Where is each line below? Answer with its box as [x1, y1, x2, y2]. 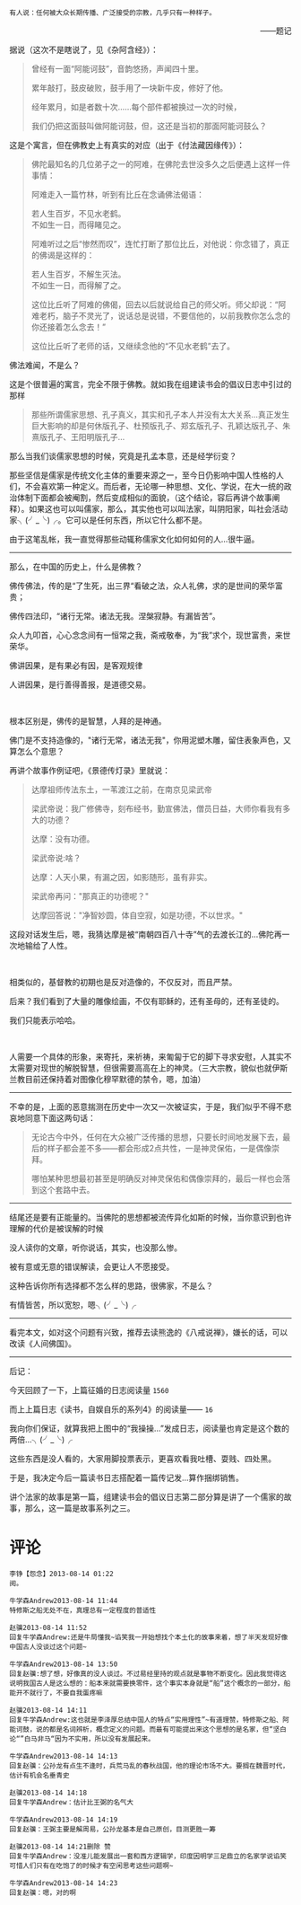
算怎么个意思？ [9, 746, 64, 756]
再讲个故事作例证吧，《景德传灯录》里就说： [9, 765, 170, 775]
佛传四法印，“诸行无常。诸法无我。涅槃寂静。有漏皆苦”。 [9, 611, 221, 622]
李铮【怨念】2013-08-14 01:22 [9, 1569, 114, 1578]
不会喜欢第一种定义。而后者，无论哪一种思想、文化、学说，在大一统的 [24, 481, 284, 491]
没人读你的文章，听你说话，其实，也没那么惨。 [9, 1242, 182, 1253]
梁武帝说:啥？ [30, 852, 82, 863]
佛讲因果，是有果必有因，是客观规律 [9, 660, 143, 671]
